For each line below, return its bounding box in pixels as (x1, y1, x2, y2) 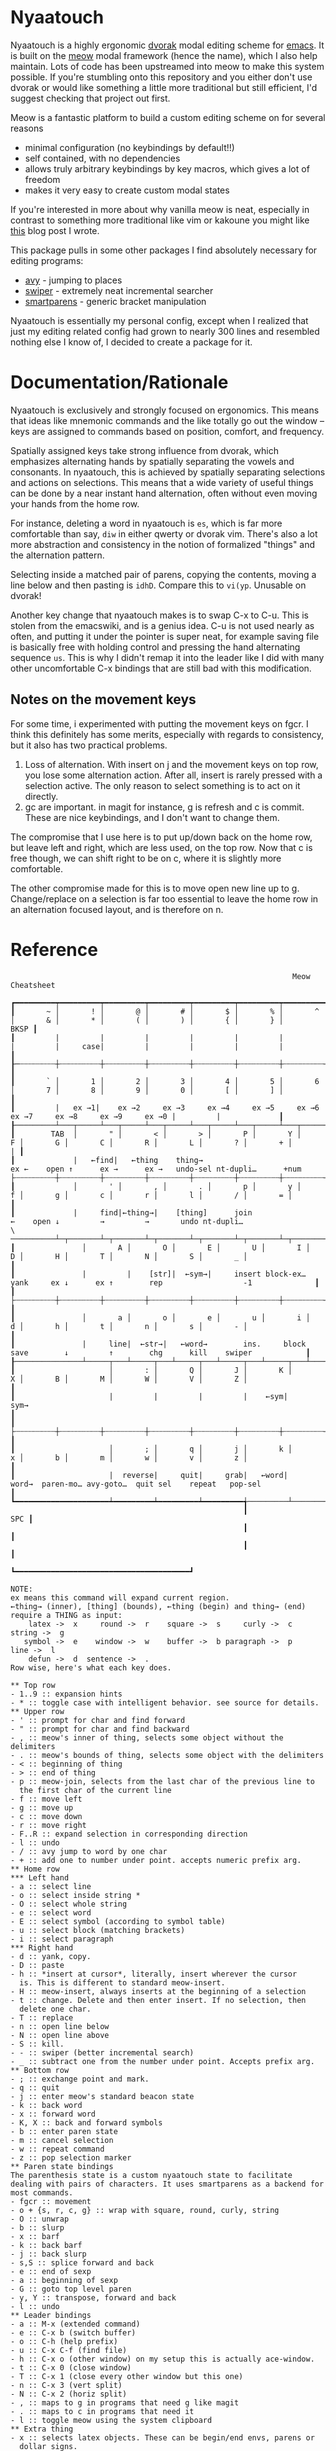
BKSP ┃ (10, 1024, 38, 1034)
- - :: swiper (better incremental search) (10, 2047, 195, 2058)
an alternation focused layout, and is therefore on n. (10, 903, 224, 915)
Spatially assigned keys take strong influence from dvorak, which (10, 444, 279, 456)
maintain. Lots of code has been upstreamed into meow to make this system (10, 60, 325, 72)
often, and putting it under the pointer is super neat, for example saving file (10, 630, 320, 642)
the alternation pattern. (10, 549, 105, 561)
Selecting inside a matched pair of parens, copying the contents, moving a (10, 568, 317, 580)
